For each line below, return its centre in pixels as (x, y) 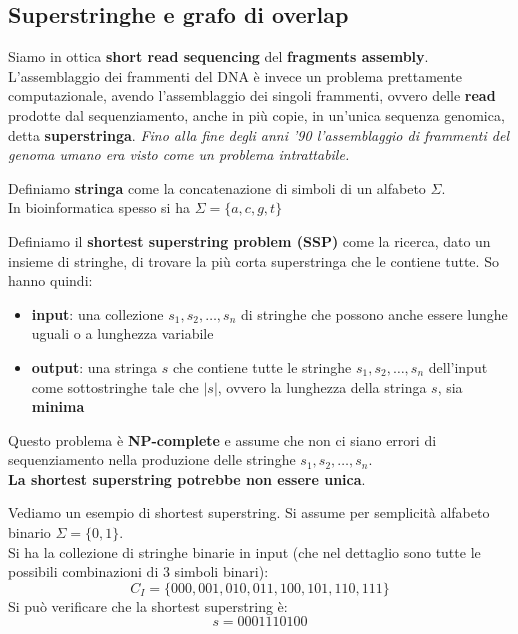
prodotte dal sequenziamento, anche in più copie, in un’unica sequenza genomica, (256, 114)
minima (58, 406)
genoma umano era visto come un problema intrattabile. (179, 154)
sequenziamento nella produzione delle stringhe (152, 459)
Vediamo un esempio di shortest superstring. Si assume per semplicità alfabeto (249, 512)
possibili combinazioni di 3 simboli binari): (138, 571)
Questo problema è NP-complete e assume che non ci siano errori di (222, 439)
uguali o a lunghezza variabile (122, 333)
